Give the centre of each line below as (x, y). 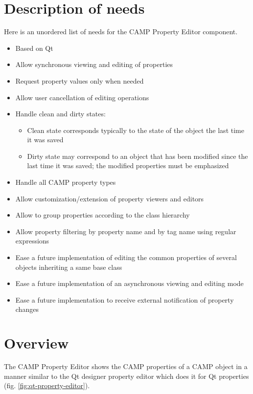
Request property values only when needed (80, 80)
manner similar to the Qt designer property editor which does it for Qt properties (126, 376)
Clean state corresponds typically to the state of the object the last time (136, 130)
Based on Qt (34, 48)
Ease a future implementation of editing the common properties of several (126, 257)
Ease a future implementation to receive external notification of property (125, 299)
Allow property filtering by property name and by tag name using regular (126, 231)
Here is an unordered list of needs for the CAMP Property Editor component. (121, 32)
